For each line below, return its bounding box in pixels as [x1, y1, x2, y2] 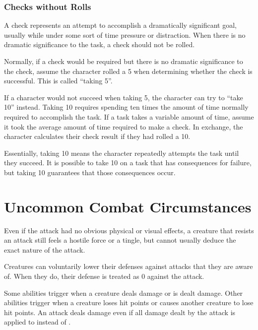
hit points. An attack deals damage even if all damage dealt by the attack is [4, 307, 236, 317]
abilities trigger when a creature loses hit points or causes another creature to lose [4, 297, 254, 308]
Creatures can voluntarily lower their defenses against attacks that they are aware [4, 261, 253, 271]
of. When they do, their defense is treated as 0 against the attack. [4, 271, 204, 281]
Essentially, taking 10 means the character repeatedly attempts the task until [4, 147, 239, 158]
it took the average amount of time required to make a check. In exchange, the [4, 121, 243, 132]
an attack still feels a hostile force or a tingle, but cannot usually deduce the [4, 235, 236, 245]
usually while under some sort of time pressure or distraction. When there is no [4, 29, 246, 40]
